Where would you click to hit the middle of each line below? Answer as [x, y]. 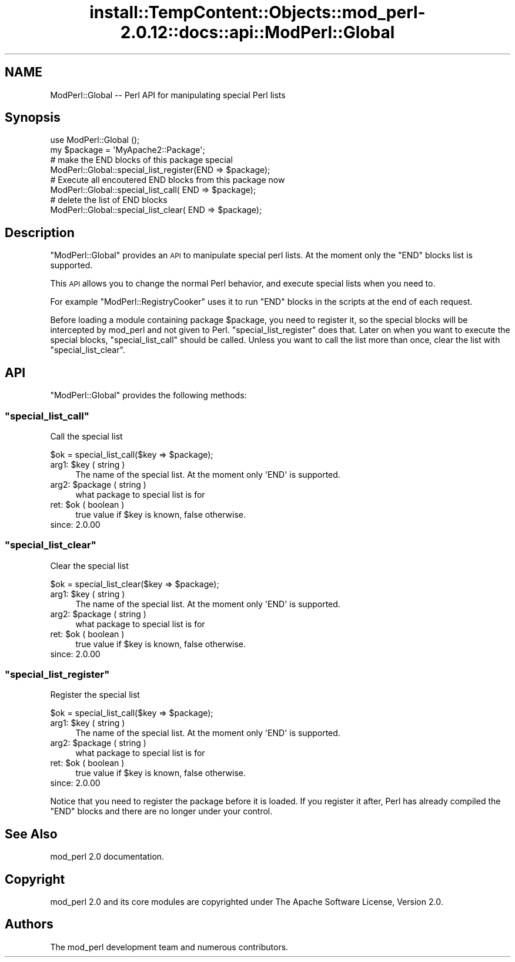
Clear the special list [89, 565]
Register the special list [95, 695]
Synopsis [33, 118]
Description [40, 232]
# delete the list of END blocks [109, 200]
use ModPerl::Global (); [95, 140]
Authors [29, 924]
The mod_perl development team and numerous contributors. [169, 947]
